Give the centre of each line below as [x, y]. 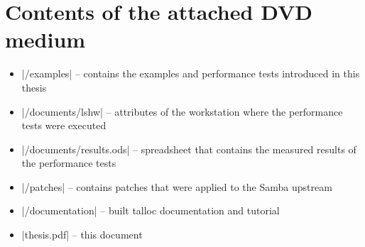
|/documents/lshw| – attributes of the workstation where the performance [182, 111]
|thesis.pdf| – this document [82, 235]
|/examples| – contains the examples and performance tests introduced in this [191, 73]
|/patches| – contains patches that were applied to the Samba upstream [177, 186]
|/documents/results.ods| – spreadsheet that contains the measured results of [189, 149]
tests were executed [64, 125]
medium [45, 39]
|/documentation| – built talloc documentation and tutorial [151, 210]
